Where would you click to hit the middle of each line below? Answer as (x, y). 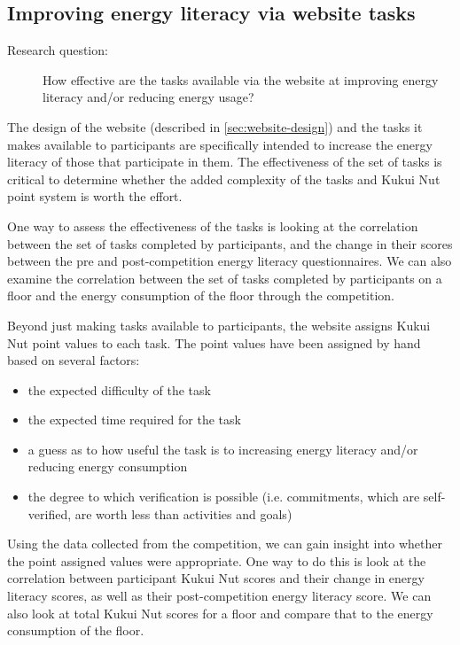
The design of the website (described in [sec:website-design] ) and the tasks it (215, 126)
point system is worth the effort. (95, 196)
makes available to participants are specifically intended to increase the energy (220, 144)
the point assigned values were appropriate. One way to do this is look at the (217, 560)
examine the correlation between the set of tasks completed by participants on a (225, 278)
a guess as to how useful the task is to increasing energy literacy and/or (223, 449)
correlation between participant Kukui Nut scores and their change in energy (216, 578)
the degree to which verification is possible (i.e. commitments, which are (224, 497)
